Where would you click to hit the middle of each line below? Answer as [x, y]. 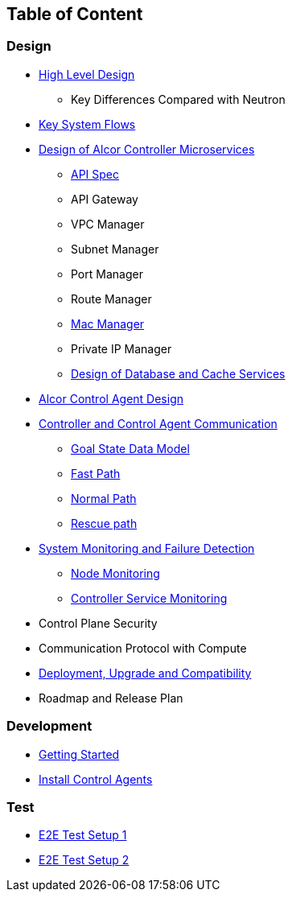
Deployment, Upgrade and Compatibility [145, 673]
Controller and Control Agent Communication [158, 423]
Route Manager [111, 299]
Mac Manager [108, 323]
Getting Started [79, 754]
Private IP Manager [121, 348]
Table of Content [75, 14]
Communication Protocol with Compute [143, 648]
